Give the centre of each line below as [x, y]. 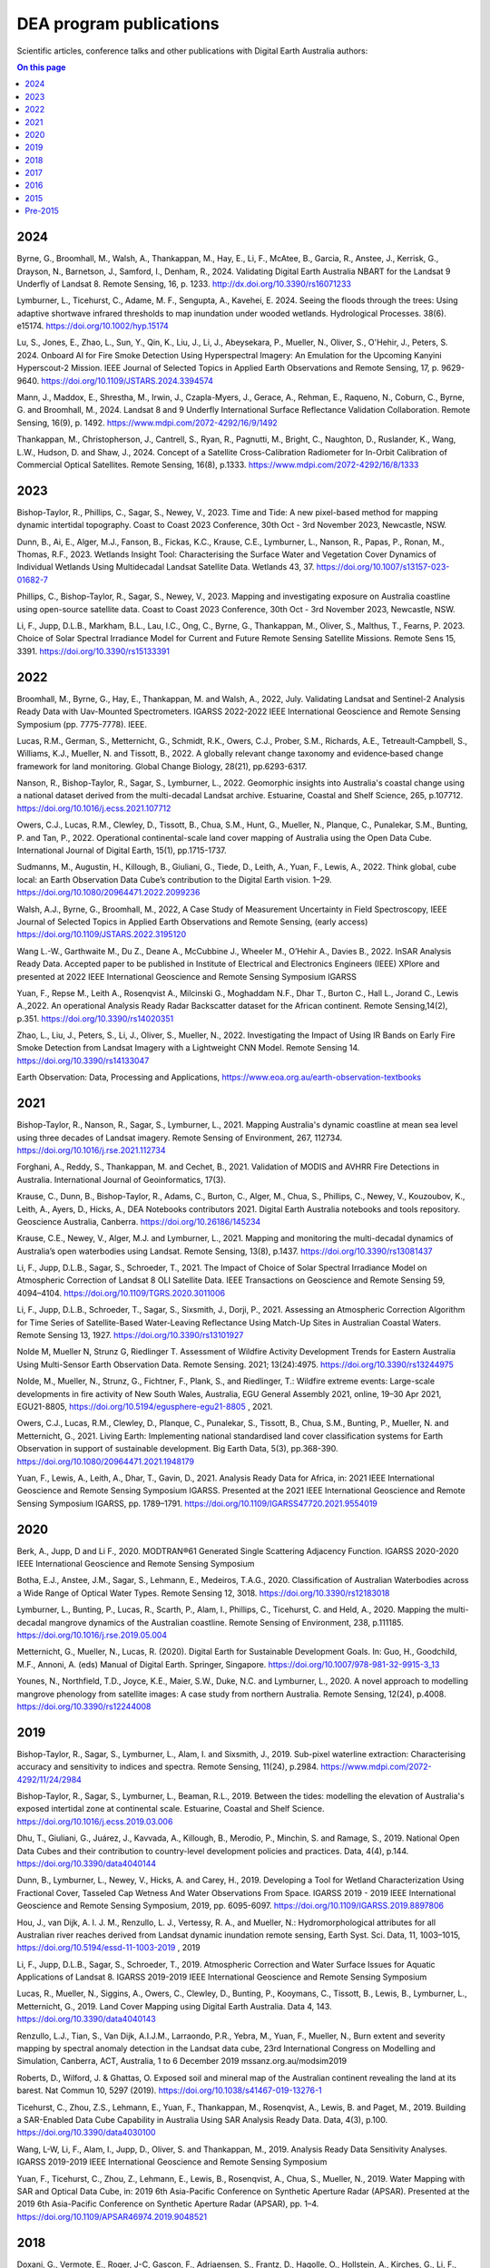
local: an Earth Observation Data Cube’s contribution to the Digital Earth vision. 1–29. [174, 879]
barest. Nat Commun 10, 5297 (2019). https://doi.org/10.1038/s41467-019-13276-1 [169, 2090]
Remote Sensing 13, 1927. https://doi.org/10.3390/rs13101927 [130, 1335]
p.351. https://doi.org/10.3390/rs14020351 [95, 1018]
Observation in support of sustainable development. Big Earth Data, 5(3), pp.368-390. [177, 1449]
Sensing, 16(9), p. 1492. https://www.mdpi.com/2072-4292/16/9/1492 [147, 423]
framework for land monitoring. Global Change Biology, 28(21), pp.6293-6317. [162, 766]
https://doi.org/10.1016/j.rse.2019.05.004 [92, 1635]
